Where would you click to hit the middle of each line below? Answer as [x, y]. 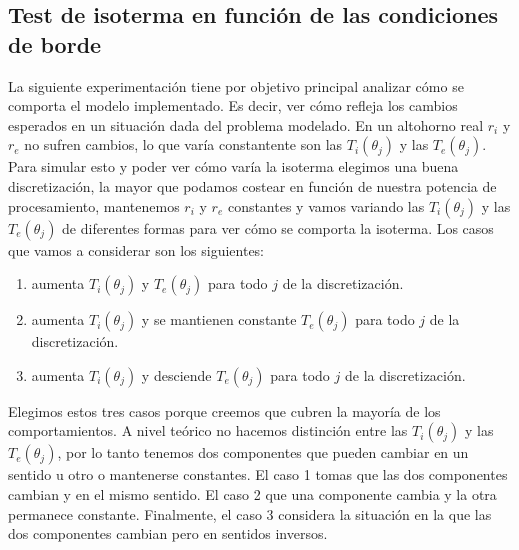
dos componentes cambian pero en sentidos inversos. [168, 533]
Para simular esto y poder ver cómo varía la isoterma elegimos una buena [233, 166]
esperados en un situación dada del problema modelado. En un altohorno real [246, 124]
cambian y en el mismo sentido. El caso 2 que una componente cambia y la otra [252, 493]
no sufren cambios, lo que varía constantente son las [183, 144]
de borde [55, 43]
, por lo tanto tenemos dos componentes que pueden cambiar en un [263, 452]
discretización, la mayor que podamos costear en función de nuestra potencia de [252, 185]
